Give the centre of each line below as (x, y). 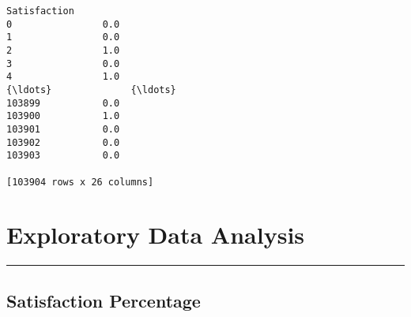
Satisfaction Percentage (104, 300)
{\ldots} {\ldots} (91, 90)
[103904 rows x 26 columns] (80, 182)
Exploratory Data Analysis (156, 235)
